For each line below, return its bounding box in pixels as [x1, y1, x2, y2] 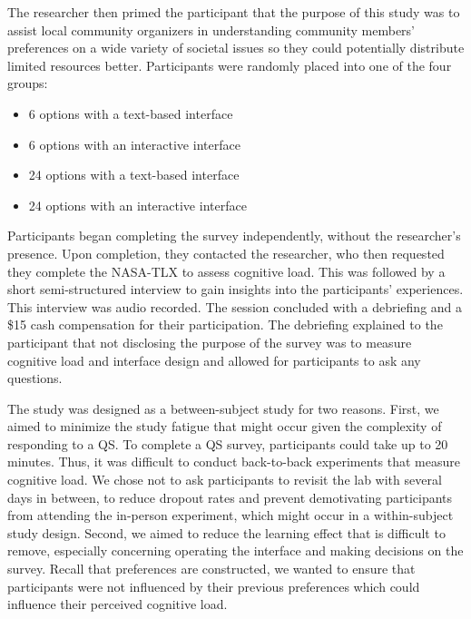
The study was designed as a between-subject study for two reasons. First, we [7, 398, 439, 418]
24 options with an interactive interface [28, 195, 247, 214]
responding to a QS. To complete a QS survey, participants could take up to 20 [7, 434, 448, 453]
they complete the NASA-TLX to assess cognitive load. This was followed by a [7, 261, 446, 280]
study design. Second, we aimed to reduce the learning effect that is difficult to [7, 523, 446, 542]
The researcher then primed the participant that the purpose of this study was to [7, 3, 460, 21]
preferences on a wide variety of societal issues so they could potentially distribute [7, 38, 465, 57]
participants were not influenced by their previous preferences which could [7, 576, 420, 595]
